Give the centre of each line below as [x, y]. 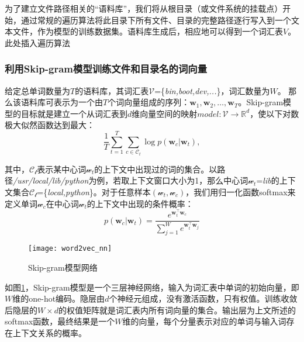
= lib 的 [268, 180]
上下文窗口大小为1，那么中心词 [189, 180]
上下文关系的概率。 [49, 333]
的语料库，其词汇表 [112, 90]
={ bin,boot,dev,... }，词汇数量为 [212, 90]
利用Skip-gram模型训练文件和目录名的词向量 [106, 69]
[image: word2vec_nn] [70, 249]
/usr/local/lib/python [51, 180]
